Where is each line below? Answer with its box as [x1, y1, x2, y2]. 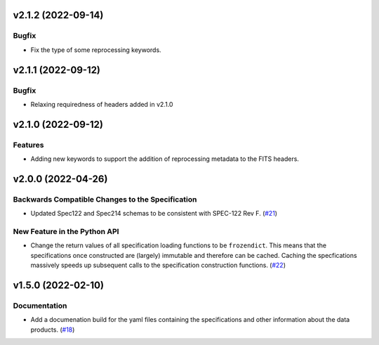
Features [13, 140, 44, 150]
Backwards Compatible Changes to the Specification [13, 194, 197, 204]
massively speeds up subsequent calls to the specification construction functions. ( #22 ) [30, 261, 286, 270]
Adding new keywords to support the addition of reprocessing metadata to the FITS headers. [30, 155, 300, 163]
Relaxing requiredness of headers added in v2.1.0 [30, 100, 173, 108]
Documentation [13, 301, 67, 311]
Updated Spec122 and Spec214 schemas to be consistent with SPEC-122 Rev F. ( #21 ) [30, 209, 277, 218]
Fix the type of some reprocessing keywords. [30, 46, 161, 54]
